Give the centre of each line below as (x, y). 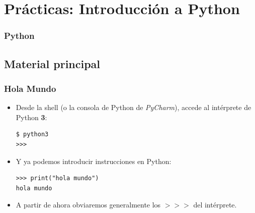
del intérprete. (215, 205)
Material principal (52, 63)
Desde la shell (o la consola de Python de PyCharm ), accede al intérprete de (134, 107)
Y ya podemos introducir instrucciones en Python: (94, 161)
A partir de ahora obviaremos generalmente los (88, 205)
